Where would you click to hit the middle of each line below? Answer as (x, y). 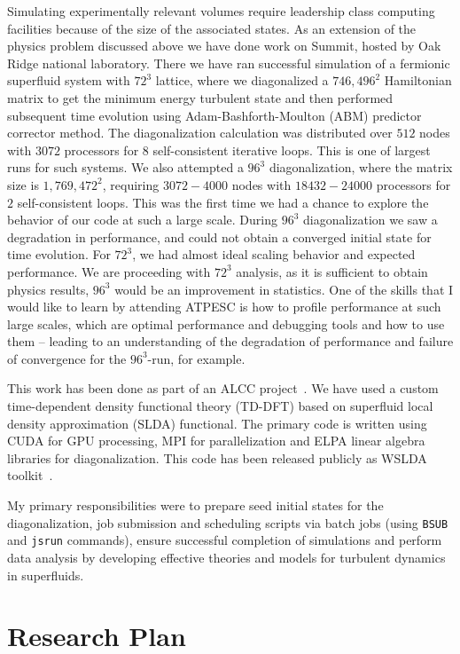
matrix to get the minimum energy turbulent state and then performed (200, 97)
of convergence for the (67, 358)
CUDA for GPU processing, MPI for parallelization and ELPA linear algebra (216, 441)
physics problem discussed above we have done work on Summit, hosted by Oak (224, 46)
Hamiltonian (418, 80)
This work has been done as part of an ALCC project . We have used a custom (223, 388)
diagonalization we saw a (370, 220)
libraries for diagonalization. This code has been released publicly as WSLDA (217, 457)
